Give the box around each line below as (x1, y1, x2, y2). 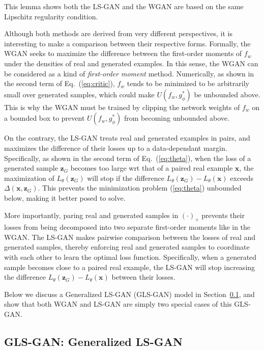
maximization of (4, 172, 54, 183)
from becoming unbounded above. (124, 113, 229, 123)
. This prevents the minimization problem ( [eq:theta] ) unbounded (38, 182, 242, 193)
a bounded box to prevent (4, 113, 85, 123)
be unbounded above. (194, 89, 260, 99)
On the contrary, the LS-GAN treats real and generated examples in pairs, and (4, 132, 250, 143)
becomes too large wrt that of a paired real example (70, 163, 233, 173)
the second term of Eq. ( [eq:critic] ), (4, 78, 115, 89)
